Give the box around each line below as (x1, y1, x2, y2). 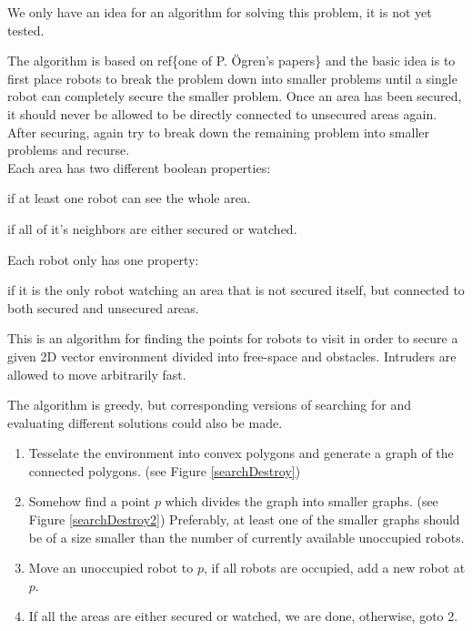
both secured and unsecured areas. (7, 298, 199, 317)
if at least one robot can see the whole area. (7, 188, 251, 208)
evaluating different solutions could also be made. (7, 412, 283, 432)
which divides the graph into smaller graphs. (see (165, 492, 438, 511)
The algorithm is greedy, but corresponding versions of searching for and (7, 395, 412, 414)
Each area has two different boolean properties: (7, 158, 271, 177)
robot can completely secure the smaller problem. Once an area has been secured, (7, 87, 462, 106)
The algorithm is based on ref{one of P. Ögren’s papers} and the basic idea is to (7, 51, 456, 70)
